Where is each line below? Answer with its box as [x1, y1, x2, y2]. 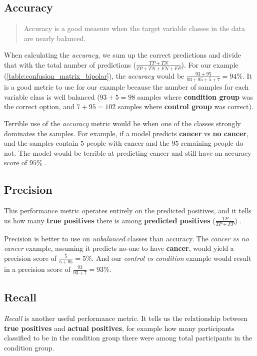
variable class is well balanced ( [4, 91, 100, 102]
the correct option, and [4, 101, 74, 112]
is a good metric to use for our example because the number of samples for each [4, 82, 249, 92]
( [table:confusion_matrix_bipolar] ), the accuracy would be [4, 70, 184, 81]
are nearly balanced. [23, 33, 86, 43]
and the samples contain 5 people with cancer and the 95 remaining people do [4, 138, 243, 148]
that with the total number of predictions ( [4, 59, 136, 70]
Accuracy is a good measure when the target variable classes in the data [23, 23, 245, 34]
